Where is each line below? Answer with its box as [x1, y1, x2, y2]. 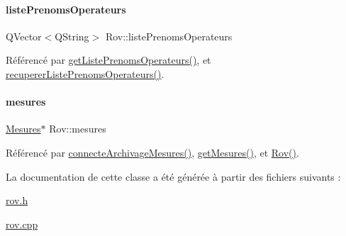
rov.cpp [6, 216, 38, 231]
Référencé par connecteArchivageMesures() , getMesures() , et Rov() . [6, 145, 299, 159]
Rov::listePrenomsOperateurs [105, 28, 233, 43]
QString [55, 28, 89, 43]
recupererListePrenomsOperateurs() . [6, 66, 164, 81]
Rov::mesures [49, 121, 106, 136]
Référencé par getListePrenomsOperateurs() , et [6, 52, 211, 67]
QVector [6, 28, 42, 43]
